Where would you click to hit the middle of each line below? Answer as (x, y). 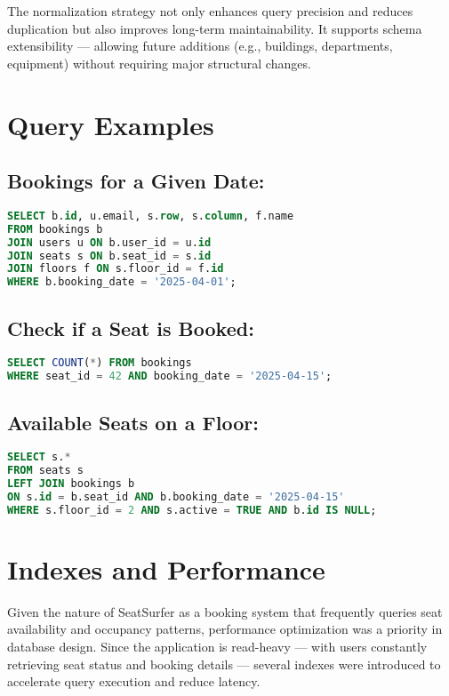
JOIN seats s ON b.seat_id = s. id (109, 256)
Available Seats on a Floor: (133, 422)
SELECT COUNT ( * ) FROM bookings (100, 363)
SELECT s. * (39, 457)
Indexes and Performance (166, 568)
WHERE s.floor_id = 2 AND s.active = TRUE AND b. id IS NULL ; (192, 510)
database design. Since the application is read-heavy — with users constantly (217, 647)
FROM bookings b (55, 229)
